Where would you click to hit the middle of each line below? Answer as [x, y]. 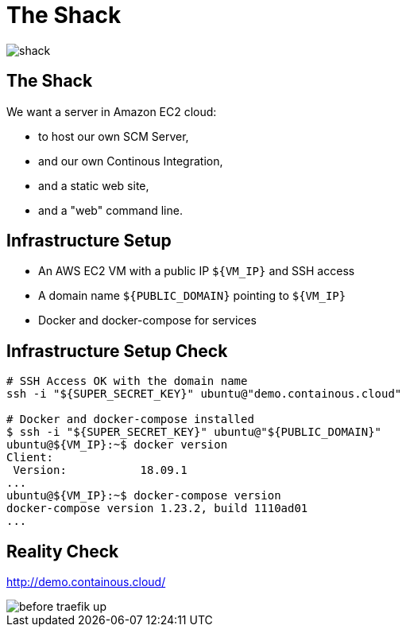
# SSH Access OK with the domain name [127, 381]
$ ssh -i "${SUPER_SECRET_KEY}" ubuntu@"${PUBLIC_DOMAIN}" [194, 432]
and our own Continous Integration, [131, 161]
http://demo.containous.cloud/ [86, 582]
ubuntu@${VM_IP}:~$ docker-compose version [144, 496]
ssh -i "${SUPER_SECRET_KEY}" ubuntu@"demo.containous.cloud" [204, 394]
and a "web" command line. [110, 210]
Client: [30, 458]
